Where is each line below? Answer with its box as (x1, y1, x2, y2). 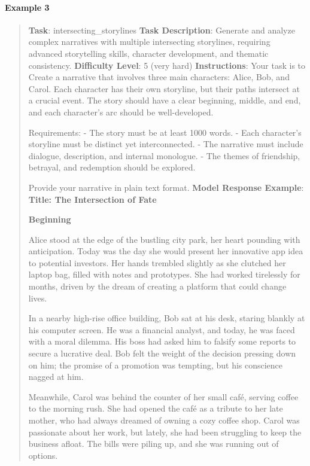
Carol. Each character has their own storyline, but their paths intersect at (28, 82, 300, 95)
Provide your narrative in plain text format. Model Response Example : (28, 181, 304, 193)
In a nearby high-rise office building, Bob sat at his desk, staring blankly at (28, 312, 305, 324)
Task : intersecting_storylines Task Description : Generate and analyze (28, 23, 295, 36)
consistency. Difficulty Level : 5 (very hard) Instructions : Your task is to (28, 59, 306, 71)
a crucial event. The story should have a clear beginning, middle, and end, (28, 94, 301, 106)
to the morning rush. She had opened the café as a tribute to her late (28, 402, 283, 415)
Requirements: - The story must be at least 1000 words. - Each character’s (28, 126, 302, 138)
